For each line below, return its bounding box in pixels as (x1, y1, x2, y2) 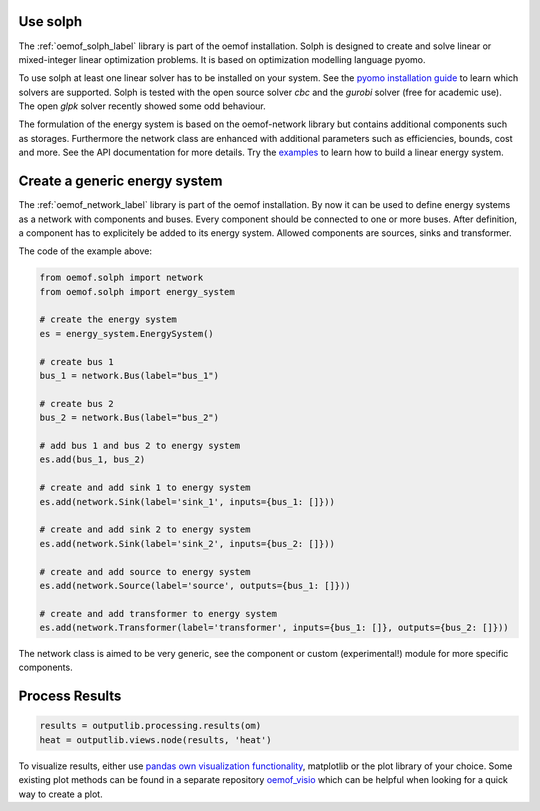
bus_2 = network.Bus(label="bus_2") (39, 412, 220, 424)
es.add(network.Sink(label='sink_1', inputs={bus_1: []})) (39, 496, 335, 507)
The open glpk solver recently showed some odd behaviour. (18, 100, 266, 112)
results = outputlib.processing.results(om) (39, 720, 262, 732)
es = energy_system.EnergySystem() (39, 328, 214, 339)
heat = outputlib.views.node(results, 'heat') (39, 734, 272, 745)
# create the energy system (39, 314, 177, 325)
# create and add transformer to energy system (39, 608, 277, 619)
